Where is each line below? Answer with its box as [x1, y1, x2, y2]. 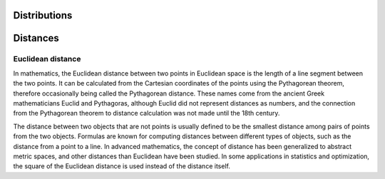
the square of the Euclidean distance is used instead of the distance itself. [13, 162, 231, 170]
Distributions [13, 9, 73, 21]
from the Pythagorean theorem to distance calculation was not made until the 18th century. [13, 109, 280, 118]
